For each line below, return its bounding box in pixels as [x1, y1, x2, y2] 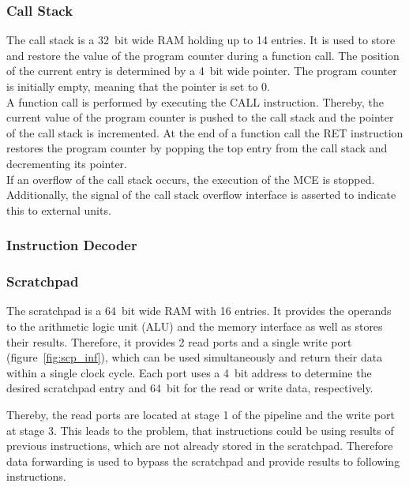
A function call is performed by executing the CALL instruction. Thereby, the [6, 93, 384, 110]
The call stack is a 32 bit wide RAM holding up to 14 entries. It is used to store [6, 32, 396, 48]
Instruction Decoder [6, 235, 137, 255]
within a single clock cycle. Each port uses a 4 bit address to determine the [6, 364, 372, 380]
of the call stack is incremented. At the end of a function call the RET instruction [6, 124, 403, 140]
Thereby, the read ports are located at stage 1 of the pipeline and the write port [6, 406, 395, 422]
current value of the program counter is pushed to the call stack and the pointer [6, 109, 394, 125]
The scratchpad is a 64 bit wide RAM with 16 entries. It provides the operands [6, 302, 392, 319]
